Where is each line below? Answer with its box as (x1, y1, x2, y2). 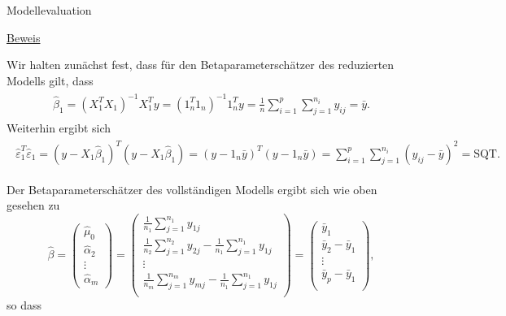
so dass (7, 297, 41, 314)
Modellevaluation (7, 2, 92, 18)
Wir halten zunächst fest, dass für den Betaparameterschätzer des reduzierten (7, 56, 395, 73)
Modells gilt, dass (7, 71, 94, 89)
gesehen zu (7, 197, 60, 214)
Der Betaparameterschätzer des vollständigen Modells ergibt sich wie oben (7, 180, 377, 197)
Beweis (7, 28, 41, 45)
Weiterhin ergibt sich (7, 119, 111, 136)
